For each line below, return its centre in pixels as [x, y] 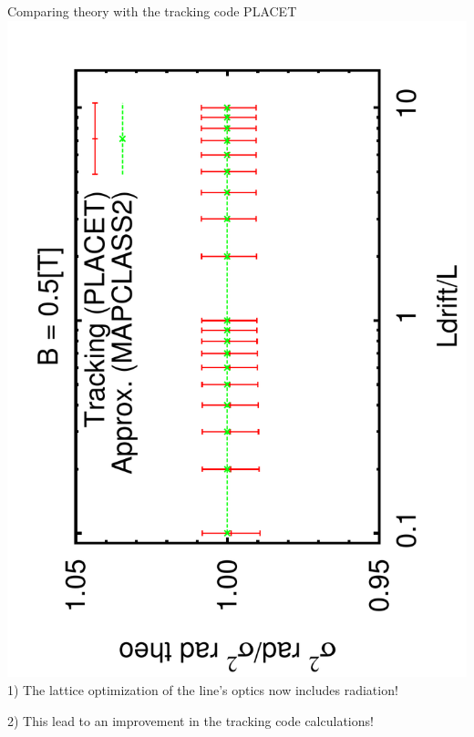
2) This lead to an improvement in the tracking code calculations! [191, 720]
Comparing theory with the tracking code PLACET [152, 11]
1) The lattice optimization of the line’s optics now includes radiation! [203, 689]
